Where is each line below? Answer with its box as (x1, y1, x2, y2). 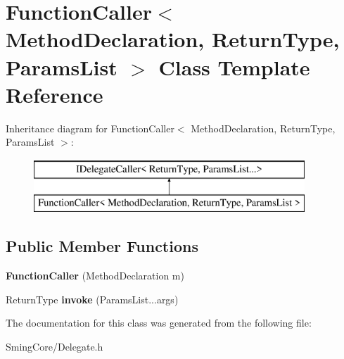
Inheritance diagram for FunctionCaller (6, 120, 174, 135)
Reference (6, 80, 103, 108)
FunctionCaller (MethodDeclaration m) (6, 268, 184, 283)
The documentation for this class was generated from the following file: (6, 315, 312, 330)
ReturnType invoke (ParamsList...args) (6, 291, 179, 306)
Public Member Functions (6, 235, 198, 257)
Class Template (158, 52, 310, 81)
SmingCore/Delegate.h (6, 339, 103, 354)
